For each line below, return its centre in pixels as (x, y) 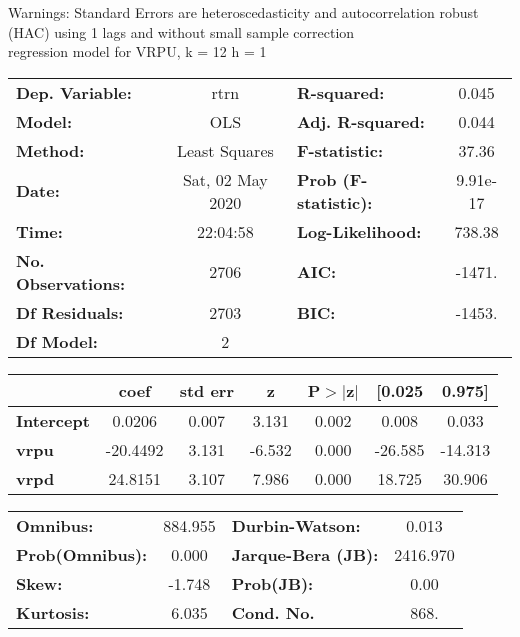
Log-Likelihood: (359, 231)
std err (206, 390)
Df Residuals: (70, 312)
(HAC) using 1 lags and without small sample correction (181, 31)
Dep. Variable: (74, 92)
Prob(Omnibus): (82, 554)
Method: (50, 150)
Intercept (53, 420)
